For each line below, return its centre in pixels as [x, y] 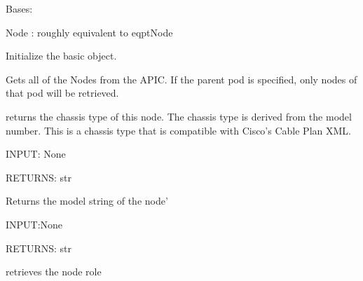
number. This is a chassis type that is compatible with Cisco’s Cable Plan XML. [178, 130]
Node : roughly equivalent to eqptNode [89, 32]
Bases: [19, 8]
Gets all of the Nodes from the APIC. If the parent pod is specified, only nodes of [181, 79]
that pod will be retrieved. [62, 93]
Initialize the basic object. [61, 56]
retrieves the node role [54, 272]
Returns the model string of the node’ [87, 201]
